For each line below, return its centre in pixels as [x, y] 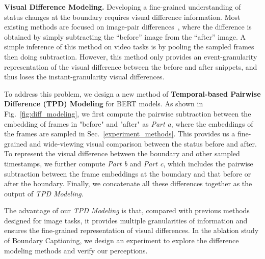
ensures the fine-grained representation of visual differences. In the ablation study [131, 230]
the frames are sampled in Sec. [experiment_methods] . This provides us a [120, 134]
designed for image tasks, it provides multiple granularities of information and [126, 220]
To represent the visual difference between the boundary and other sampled [122, 153]
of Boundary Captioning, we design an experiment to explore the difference [122, 240]
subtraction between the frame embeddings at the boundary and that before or [128, 173]
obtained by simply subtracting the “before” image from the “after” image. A [125, 36]
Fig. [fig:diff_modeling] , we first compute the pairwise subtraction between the [128, 113]
